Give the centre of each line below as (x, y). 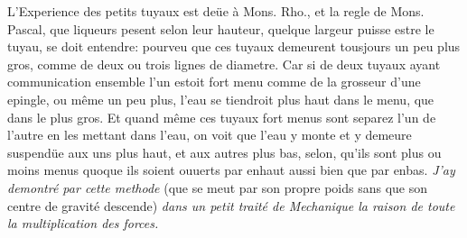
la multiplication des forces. (83, 223)
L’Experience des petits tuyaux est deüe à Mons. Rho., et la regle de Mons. (216, 11)
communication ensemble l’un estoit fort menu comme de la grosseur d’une (214, 82)
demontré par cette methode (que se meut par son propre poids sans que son (218, 187)
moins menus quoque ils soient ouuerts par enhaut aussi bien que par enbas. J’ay (231, 170)
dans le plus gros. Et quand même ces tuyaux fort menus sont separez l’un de (222, 117)
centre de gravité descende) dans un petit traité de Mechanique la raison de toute (231, 205)
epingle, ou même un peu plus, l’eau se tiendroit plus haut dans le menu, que (221, 99)
